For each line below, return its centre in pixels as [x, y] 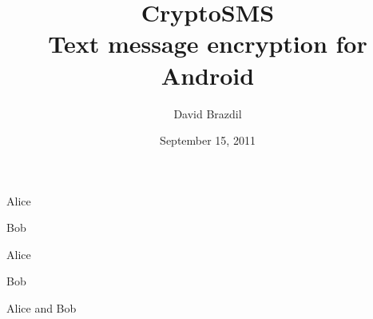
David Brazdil [208, 113]
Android [208, 75]
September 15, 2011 [208, 140]
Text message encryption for [208, 44]
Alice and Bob [42, 308]
